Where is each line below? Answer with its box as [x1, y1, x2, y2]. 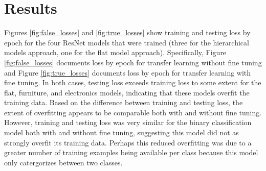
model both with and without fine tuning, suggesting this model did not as [4, 127, 239, 138]
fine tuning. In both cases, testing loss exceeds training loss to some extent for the [4, 77, 261, 88]
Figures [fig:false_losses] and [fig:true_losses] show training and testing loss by [4, 27, 251, 38]
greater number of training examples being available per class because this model [4, 147, 258, 158]
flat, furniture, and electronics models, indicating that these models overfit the [4, 87, 250, 97]
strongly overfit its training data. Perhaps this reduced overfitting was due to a [4, 137, 252, 148]
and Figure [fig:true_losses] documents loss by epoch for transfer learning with [4, 67, 251, 78]
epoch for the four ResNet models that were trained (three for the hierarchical [4, 37, 249, 47]
